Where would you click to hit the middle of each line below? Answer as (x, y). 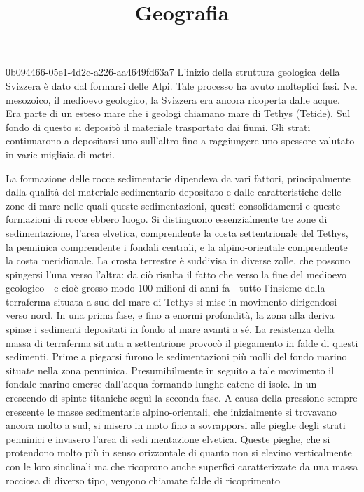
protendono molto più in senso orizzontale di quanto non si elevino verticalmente (179, 452)
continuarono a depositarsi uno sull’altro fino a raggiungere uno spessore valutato (180, 141)
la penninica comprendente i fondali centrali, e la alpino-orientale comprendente (177, 246)
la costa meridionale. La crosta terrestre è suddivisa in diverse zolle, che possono (178, 260)
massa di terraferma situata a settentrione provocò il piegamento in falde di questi (182, 342)
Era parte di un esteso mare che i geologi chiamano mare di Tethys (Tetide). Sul (178, 113)
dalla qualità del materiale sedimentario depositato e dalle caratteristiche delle (174, 192)
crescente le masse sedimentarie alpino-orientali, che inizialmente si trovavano (171, 411)
